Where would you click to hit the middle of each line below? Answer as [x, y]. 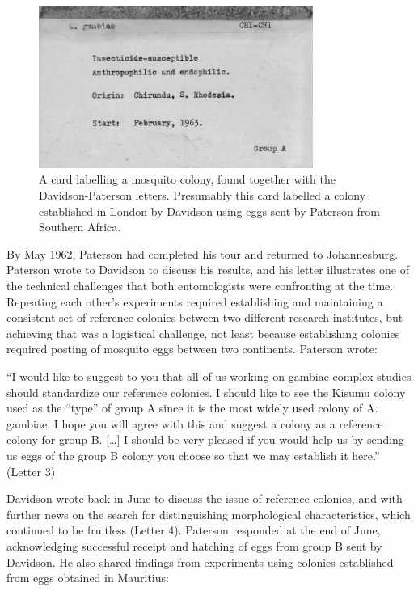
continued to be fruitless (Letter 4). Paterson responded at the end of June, [194, 530]
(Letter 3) [31, 471]
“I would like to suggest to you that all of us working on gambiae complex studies [209, 376]
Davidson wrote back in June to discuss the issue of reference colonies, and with [205, 498]
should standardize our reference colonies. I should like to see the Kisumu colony [206, 392]
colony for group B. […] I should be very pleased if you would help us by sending [205, 439]
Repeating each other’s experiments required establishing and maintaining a [195, 301]
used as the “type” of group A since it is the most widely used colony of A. [192, 408]
